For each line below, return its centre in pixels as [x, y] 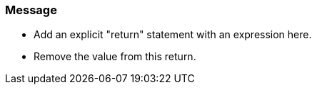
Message [31, 10]
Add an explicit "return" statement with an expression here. [173, 35]
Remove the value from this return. [115, 57]
